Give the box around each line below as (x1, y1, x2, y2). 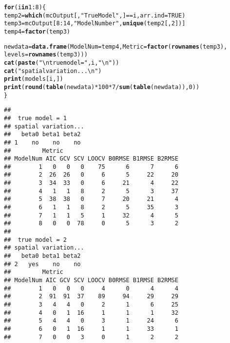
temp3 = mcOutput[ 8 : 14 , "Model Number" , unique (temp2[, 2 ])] (4, 20, 186, 27)
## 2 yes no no (4, 260, 81, 268)
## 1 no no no (4, 139, 81, 146)
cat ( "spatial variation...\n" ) (4, 67, 102, 74)
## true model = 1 (4, 114, 67, 122)
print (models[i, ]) (4, 75, 63, 83)
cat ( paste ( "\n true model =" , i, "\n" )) (4, 59, 119, 66)
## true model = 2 (4, 236, 67, 243)
